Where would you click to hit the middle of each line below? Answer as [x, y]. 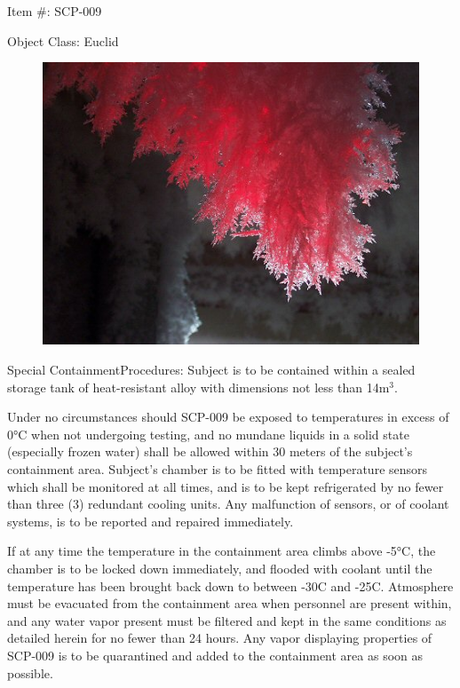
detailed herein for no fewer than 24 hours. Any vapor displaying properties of [220, 638]
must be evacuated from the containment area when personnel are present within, [230, 603]
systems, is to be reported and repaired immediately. [151, 521]
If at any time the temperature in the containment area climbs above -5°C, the [222, 551]
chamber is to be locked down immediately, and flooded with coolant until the [220, 568]
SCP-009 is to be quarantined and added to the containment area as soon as [215, 655]
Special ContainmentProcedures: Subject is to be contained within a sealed [211, 369]
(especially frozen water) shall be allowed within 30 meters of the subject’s [210, 451]
